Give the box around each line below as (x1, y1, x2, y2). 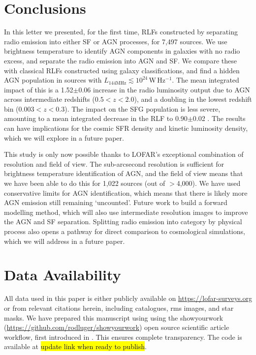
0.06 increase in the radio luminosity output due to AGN (78, 84, 250, 94)
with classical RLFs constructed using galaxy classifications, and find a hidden (4, 65, 240, 75)
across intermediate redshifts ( (4, 94, 95, 104)
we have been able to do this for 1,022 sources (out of (4, 178, 165, 188)
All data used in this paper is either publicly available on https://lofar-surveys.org (4, 293, 252, 303)
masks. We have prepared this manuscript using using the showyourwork (4, 312, 223, 323)
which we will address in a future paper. (4, 236, 125, 246)
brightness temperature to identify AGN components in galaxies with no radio (4, 46, 240, 56)
